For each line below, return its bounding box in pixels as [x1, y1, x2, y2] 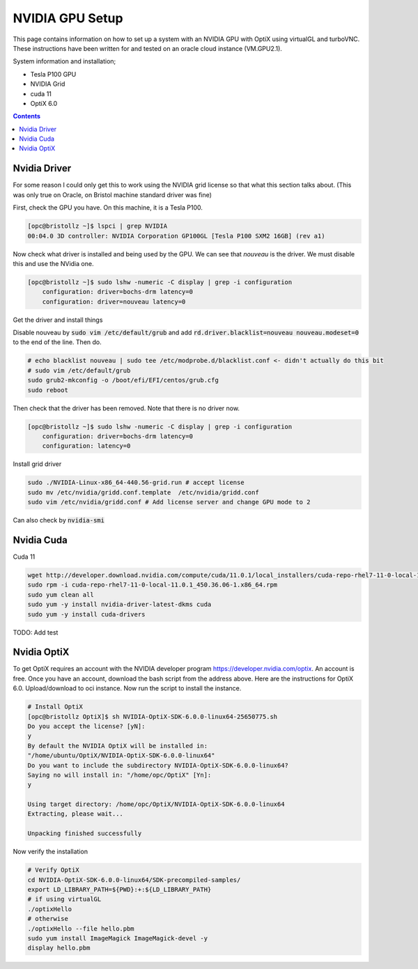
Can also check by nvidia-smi [13, 516, 104, 525]
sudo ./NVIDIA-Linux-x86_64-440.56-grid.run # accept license [27, 479, 245, 487]
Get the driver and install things [13, 316, 103, 324]
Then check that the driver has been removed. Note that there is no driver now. [13, 404, 240, 412]
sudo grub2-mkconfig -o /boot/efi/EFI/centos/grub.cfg [27, 376, 219, 385]
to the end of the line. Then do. [13, 338, 102, 346]
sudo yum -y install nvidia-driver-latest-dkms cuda [27, 600, 212, 609]
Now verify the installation [13, 847, 88, 856]
